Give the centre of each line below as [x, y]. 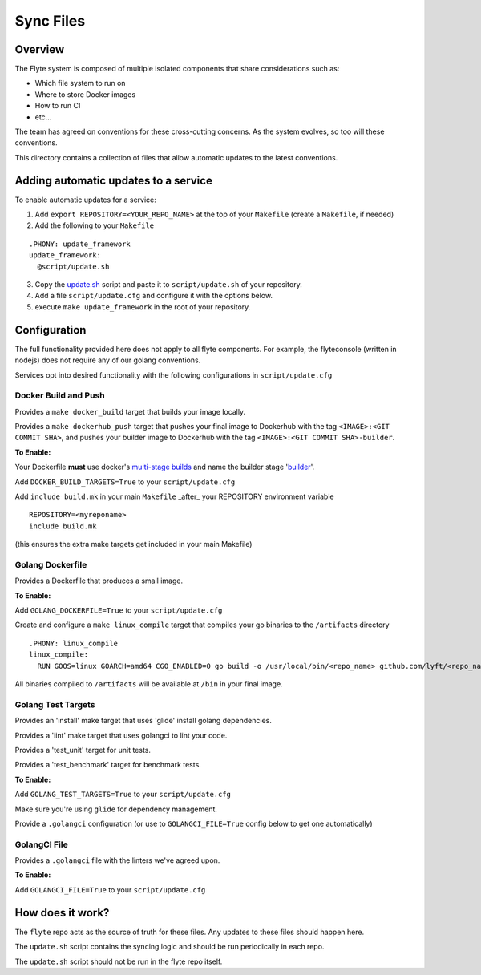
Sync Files [50, 21]
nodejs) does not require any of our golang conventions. [108, 360]
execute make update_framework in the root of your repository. [143, 307]
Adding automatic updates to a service [113, 180]
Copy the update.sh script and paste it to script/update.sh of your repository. [168, 285]
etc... [43, 117]
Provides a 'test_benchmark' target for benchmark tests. [108, 765]
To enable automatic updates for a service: [85, 200]
